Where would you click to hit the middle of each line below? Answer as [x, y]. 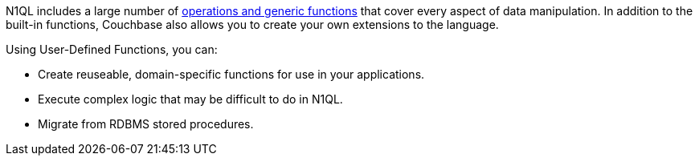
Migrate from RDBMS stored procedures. [146, 124]
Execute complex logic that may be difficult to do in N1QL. [190, 99]
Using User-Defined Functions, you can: [112, 49]
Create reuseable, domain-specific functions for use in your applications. [231, 74]
